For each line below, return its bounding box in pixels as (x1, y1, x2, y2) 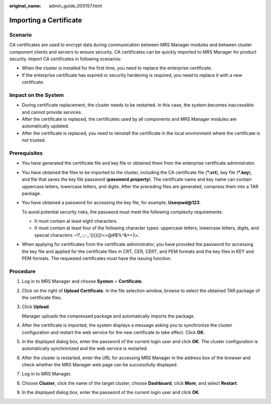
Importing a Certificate (9, 16, 82, 25)
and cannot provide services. (22, 109, 82, 115)
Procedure (9, 267, 36, 275)
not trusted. (22, 137, 46, 143)
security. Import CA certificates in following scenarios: (9, 56, 121, 62)
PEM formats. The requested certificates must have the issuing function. (22, 255, 172, 261)
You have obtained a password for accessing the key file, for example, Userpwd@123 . (22, 200, 201, 206)
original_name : (9, 3, 42, 9)
